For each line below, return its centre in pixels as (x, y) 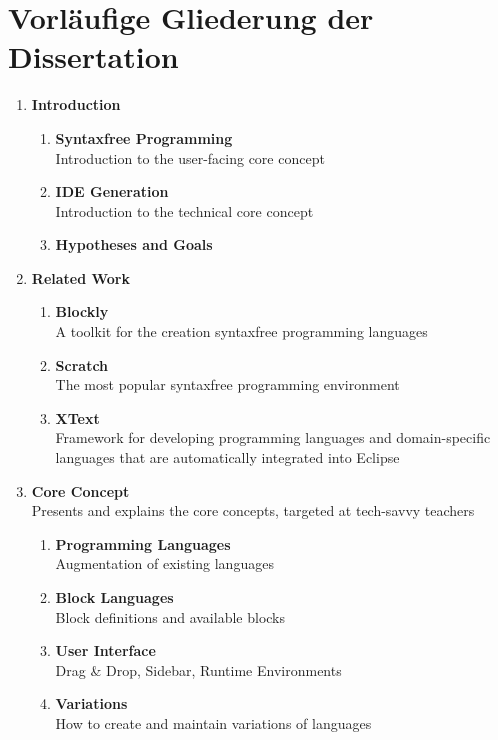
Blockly (82, 311)
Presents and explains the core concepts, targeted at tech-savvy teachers (253, 510)
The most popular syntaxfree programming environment (227, 384)
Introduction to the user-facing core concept (190, 157)
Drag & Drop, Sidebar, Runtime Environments (198, 669)
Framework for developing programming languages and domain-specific (273, 437)
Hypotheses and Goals (134, 244)
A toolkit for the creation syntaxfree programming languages (241, 331)
